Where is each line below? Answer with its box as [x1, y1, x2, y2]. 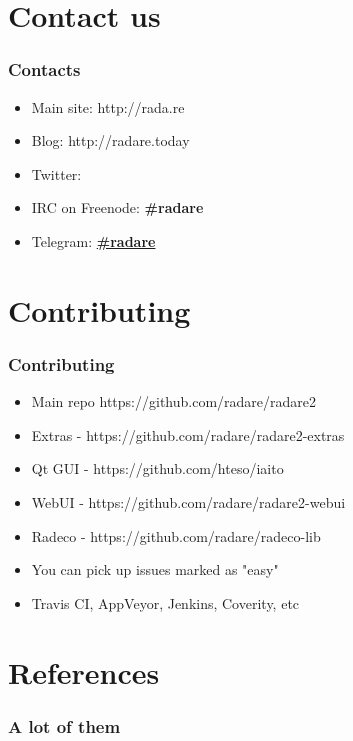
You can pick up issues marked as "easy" [31, 559, 279, 580]
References [8, 651, 160, 692]
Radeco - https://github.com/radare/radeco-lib [31, 525, 321, 546]
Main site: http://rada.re [31, 96, 185, 117]
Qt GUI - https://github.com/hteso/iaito [31, 458, 284, 479]
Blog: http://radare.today [31, 130, 190, 151]
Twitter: [31, 163, 82, 184]
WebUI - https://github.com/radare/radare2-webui [31, 491, 346, 512]
